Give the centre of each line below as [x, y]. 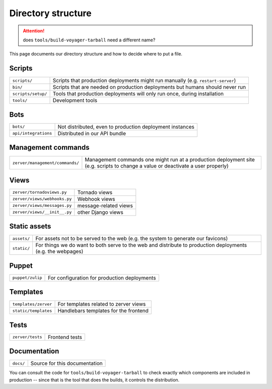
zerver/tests [27, 337]
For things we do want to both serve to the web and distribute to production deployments [141, 245]
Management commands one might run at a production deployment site [170, 160]
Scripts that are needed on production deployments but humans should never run [149, 87]
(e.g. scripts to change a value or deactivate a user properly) [157, 166]
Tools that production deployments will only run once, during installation [138, 94]
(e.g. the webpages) [59, 251]
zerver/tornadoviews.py [40, 192]
